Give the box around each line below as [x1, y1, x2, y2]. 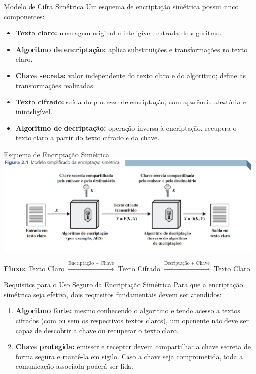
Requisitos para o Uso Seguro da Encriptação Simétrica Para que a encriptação [4, 279, 243, 290]
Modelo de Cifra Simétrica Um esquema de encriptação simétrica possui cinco [4, 1, 239, 11]
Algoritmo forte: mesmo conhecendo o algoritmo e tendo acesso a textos [15, 306, 240, 316]
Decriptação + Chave [164, 260, 210, 266]
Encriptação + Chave [68, 260, 114, 266]
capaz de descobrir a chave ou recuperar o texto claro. [15, 325, 179, 335]
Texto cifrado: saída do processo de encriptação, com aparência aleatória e [15, 97, 246, 107]
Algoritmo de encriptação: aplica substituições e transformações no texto [15, 44, 248, 54]
